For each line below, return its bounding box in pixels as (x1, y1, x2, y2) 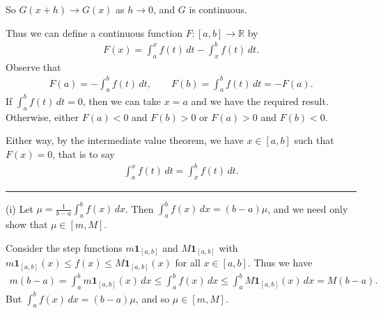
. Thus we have (247, 255, 313, 270)
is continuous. (189, 2, 247, 16)
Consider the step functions (6, 240, 123, 255)
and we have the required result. (191, 93, 329, 108)
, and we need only (267, 201, 348, 216)
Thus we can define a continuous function (6, 25, 183, 40)
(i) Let (6, 201, 33, 216)
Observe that (6, 59, 61, 74)
